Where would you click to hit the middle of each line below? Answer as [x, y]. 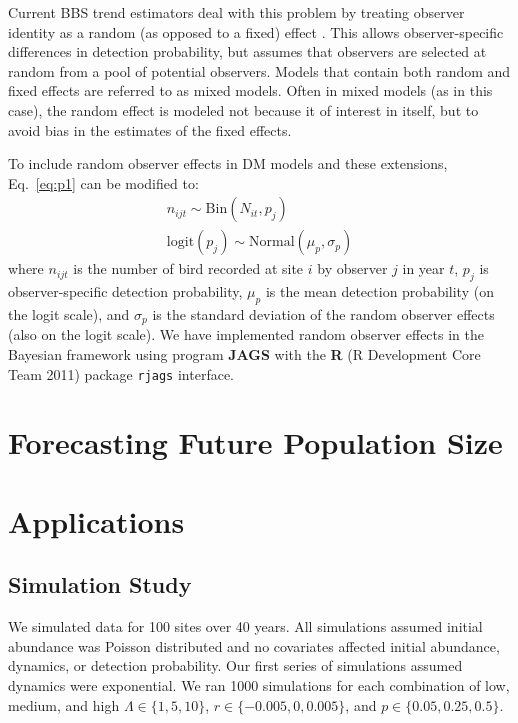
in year [423, 268]
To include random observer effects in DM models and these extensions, [228, 163]
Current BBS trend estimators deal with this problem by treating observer [236, 12]
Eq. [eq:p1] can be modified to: [103, 182]
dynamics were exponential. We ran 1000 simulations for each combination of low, [259, 685]
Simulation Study [100, 584]
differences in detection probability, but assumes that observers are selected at [247, 51]
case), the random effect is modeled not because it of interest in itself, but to [243, 109]
